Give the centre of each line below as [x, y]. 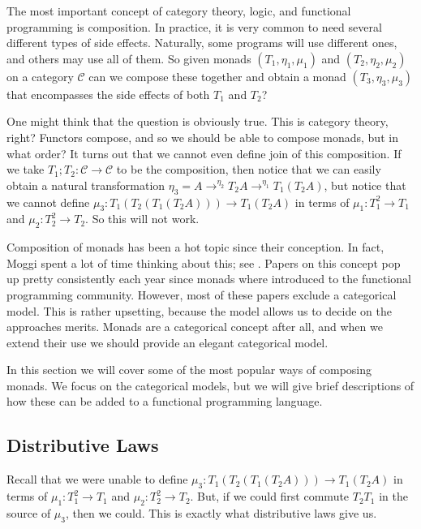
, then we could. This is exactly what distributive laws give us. [221, 512]
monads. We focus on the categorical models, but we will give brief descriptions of [210, 385]
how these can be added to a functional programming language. [165, 401]
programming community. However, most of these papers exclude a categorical [202, 294]
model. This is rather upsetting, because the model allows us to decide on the [199, 310]
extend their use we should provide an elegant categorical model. [168, 342]
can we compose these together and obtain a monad [217, 76]
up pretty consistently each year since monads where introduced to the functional [209, 279]
